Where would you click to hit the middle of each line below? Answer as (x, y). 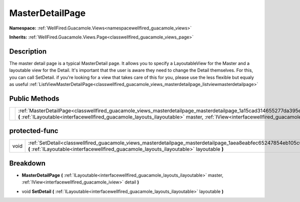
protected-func (34, 131)
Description (28, 51)
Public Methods (34, 98)
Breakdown (27, 163)
